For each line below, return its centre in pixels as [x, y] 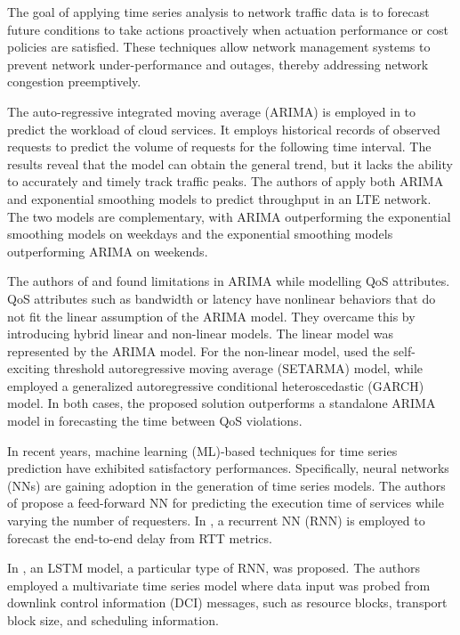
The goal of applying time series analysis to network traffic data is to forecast [218, 12]
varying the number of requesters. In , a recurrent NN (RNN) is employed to [216, 521]
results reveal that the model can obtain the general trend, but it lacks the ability [230, 163]
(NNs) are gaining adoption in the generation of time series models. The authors [226, 485]
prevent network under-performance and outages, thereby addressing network [218, 64]
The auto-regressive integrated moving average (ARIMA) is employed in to [212, 111]
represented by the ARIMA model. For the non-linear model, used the [198, 350]
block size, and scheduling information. [113, 620]
